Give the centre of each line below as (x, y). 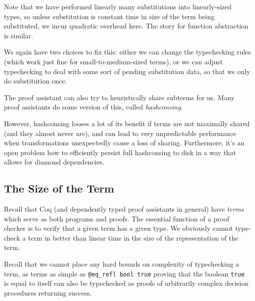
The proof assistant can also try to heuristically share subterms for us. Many (119, 97)
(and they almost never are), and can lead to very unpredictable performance (120, 133)
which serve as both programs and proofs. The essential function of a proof (117, 218)
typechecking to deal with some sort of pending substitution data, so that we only (127, 71)
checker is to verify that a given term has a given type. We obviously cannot (118, 228)
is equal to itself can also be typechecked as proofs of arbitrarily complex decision (126, 283)
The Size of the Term (59, 188)
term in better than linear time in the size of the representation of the (133, 237)
